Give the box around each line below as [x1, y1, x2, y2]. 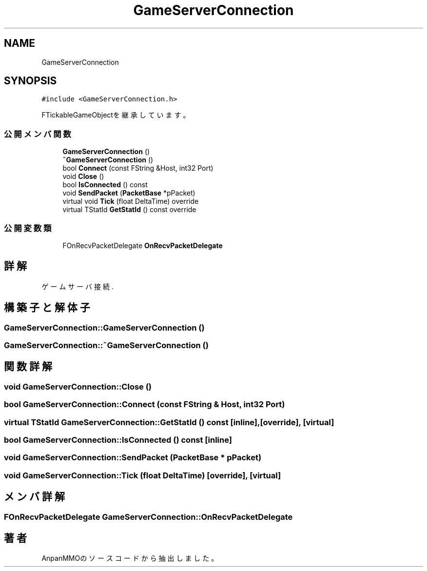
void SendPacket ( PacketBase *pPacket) [62, 189, 195, 197]
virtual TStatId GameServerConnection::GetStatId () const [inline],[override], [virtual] [4, 417, 334, 427]
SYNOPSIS [4, 75, 57, 87]
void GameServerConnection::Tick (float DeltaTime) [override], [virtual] [4, 470, 281, 480]
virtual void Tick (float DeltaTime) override [62, 197, 199, 206]
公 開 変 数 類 [4, 223, 52, 233]
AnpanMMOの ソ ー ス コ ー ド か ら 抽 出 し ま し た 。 [41, 554, 218, 563]
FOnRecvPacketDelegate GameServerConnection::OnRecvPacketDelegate [4, 512, 293, 522]
